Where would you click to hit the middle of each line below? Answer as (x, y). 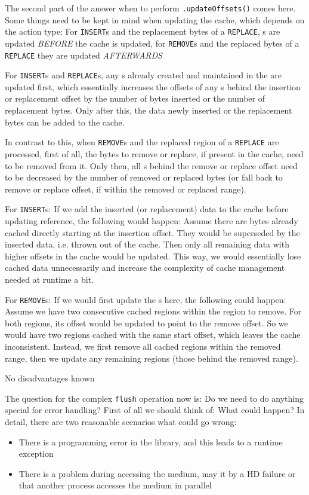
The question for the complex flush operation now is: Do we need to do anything (154, 398)
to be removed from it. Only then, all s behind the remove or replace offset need (151, 165)
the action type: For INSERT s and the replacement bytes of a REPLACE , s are (143, 31)
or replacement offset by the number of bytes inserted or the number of (135, 98)
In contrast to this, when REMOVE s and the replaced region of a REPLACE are (142, 142)
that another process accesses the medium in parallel (115, 485)
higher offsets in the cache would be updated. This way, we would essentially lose (153, 256)
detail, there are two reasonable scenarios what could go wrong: (121, 421)
